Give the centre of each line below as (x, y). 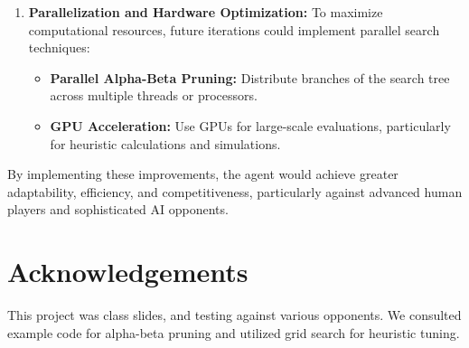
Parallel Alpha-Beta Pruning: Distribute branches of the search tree (250, 77)
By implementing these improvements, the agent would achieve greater (203, 174)
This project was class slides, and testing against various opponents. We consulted (234, 315)
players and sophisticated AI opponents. (118, 209)
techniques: (59, 47)
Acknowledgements (128, 272)
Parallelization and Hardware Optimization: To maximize (206, 12)
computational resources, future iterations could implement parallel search (234, 29)
